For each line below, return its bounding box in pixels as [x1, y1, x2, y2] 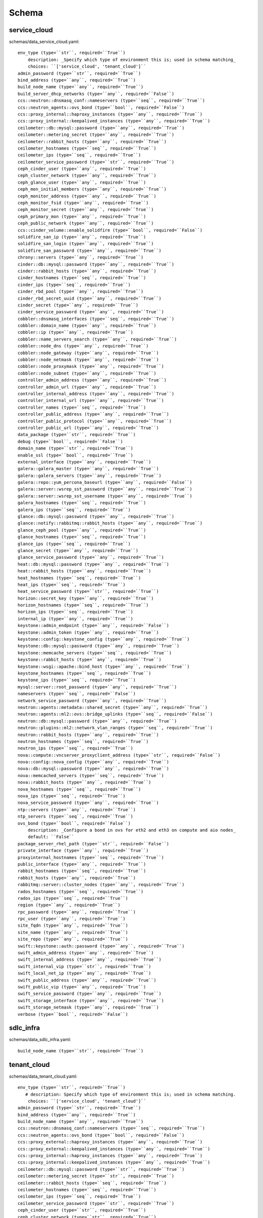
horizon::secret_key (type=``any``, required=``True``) [18, 595, 154, 601]
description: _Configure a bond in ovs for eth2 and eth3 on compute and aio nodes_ [27, 827, 236, 833]
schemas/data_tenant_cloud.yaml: [9, 1073, 77, 1079]
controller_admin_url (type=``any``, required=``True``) [18, 384, 157, 390]
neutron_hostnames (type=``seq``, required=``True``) [18, 739, 149, 744]
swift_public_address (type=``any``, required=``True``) [18, 977, 157, 983]
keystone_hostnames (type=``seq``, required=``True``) [18, 670, 151, 676]
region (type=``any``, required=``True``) [18, 902, 121, 908]
